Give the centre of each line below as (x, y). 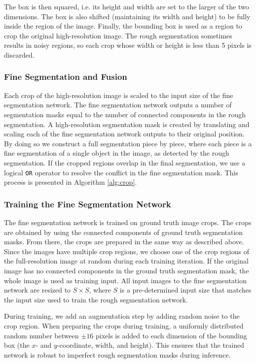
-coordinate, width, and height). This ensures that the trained (151, 345)
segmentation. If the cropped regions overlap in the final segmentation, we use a (125, 162)
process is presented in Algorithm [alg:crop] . (71, 182)
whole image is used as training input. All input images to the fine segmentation (125, 280)
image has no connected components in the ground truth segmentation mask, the (127, 270)
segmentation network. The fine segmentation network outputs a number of (118, 105)
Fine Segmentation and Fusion (66, 77)
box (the (17, 345)
